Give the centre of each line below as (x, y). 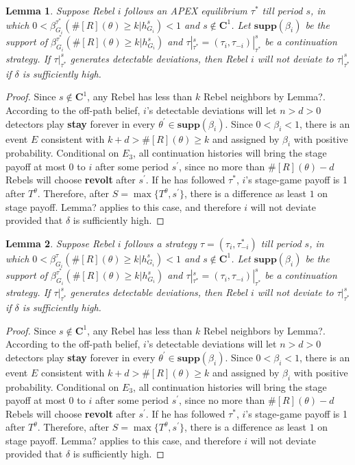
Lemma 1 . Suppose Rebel (60, 10)
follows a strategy (160, 243)
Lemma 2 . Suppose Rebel (60, 243)
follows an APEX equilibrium (186, 10)
